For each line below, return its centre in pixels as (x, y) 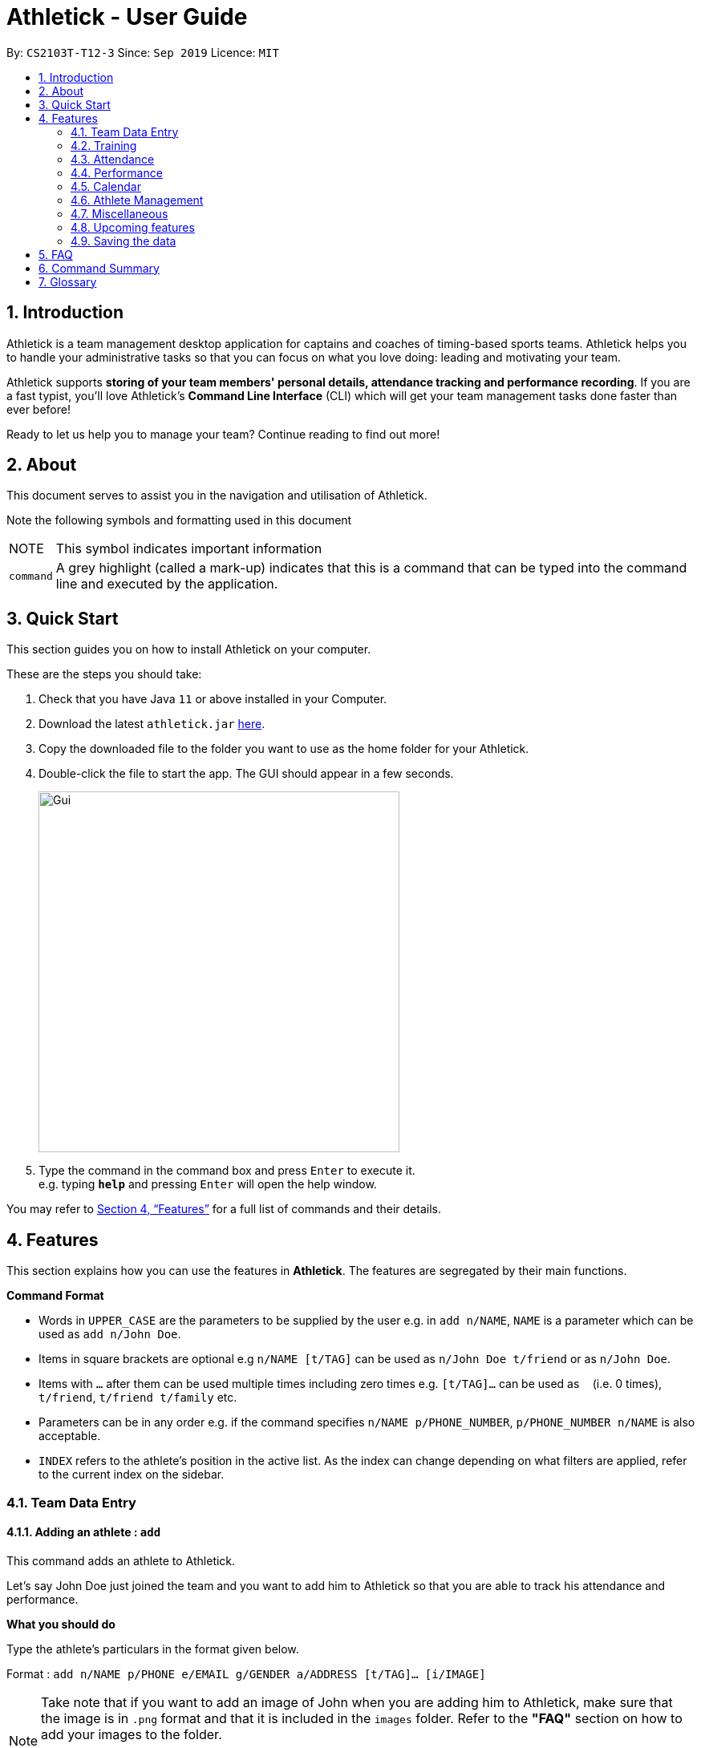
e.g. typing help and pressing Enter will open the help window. (208, 1184)
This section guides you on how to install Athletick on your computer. (189, 649)
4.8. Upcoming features (133, 227)
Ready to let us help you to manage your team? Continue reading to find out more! (223, 434)
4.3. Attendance (113, 159)
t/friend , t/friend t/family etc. (138, 1398)
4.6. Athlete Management (137, 200)
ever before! (38, 409)
